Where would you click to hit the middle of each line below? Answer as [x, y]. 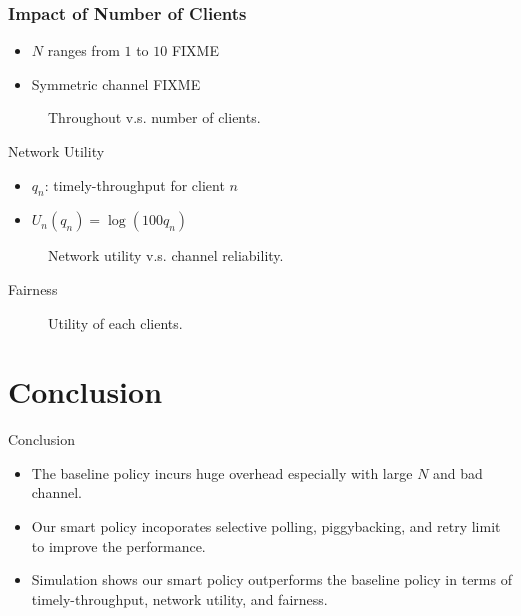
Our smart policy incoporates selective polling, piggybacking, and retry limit [266, 526]
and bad [458, 472]
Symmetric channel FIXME [116, 83]
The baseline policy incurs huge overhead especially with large [222, 472]
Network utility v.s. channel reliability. [166, 255]
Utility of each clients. [115, 322]
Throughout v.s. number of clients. [154, 117]
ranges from [83, 50]
